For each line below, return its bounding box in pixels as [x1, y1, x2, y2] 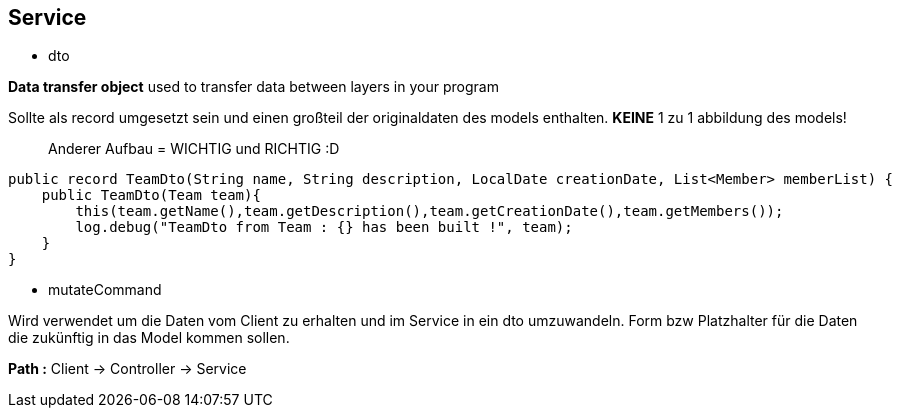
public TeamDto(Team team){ [41, 187, 261, 204]
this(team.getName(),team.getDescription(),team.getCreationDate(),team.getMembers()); [75, 203, 784, 220]
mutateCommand [48, 281, 162, 299]
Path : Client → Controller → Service [8, 360, 247, 378]
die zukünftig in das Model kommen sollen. [8, 329, 290, 347]
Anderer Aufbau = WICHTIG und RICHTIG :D [48, 140, 340, 158]
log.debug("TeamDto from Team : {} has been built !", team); [75, 219, 573, 236]
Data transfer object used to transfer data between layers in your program [8, 78, 499, 96]
